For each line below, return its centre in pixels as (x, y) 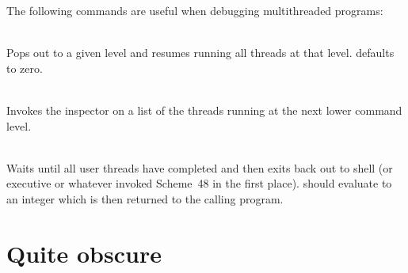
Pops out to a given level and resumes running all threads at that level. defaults (200, 53)
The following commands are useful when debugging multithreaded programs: (195, 10)
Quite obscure (84, 253)
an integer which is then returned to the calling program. (145, 198)
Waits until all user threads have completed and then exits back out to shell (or (200, 167)
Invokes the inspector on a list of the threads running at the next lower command (204, 110)
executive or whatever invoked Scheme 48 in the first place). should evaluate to (199, 183)
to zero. (25, 68)
